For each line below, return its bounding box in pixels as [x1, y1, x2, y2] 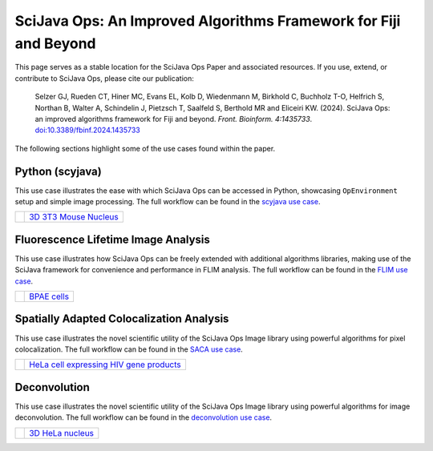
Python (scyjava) [14, 164, 102, 178]
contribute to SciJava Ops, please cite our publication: [14, 73, 194, 83]
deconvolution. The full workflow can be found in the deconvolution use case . [14, 413, 273, 422]
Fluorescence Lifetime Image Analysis [14, 232, 210, 246]
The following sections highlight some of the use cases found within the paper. [14, 143, 276, 153]
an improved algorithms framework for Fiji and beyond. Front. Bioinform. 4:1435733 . [34, 114, 313, 123]
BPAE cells [29, 291, 70, 302]
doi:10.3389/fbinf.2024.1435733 [34, 125, 140, 135]
